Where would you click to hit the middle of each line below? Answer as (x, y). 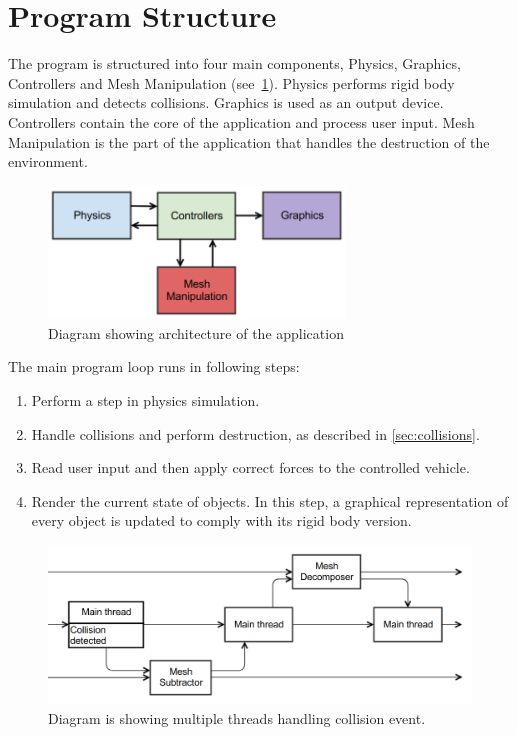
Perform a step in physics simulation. (145, 400)
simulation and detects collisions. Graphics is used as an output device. (226, 102)
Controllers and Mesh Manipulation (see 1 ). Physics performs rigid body (231, 82)
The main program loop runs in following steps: (154, 366)
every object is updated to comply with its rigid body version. (221, 520)
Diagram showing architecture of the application (196, 332)
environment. (48, 161)
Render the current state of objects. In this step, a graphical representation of (270, 500)
